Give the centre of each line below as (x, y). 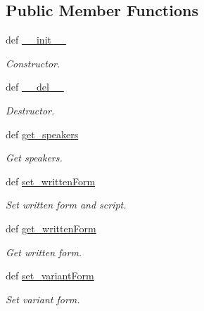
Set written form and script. (66, 205)
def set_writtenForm (51, 181)
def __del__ (35, 87)
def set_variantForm (50, 276)
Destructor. (30, 110)
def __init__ (36, 40)
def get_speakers (42, 134)
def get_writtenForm (51, 228)
